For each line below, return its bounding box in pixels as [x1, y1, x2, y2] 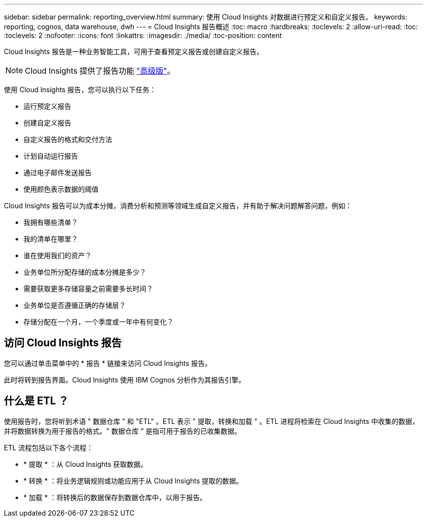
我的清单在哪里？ [23, 235, 78, 243]
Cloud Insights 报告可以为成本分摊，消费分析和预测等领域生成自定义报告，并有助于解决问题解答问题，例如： [4, 201, 352, 210]
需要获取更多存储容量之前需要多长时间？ [23, 284, 153, 293]
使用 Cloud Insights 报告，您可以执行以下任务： [4, 85, 156, 94]
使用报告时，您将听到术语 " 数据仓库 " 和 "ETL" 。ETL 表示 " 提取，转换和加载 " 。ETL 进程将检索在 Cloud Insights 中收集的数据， [4, 417, 419, 425]
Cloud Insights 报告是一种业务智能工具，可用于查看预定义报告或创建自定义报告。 [4, 47, 264, 56]
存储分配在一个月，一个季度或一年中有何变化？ [23, 318, 174, 326]
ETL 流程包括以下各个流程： [4, 443, 94, 452]
